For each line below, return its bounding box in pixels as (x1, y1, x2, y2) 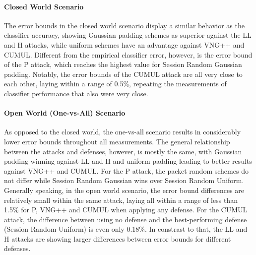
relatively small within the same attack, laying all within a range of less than (4, 194, 238, 205)
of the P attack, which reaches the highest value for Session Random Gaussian (4, 59, 242, 69)
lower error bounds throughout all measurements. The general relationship (4, 136, 230, 146)
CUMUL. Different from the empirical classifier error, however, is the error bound (4, 49, 253, 60)
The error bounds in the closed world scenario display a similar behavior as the (4, 20, 245, 30)
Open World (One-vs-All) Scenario (4, 108, 126, 118)
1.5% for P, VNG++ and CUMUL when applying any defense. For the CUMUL (4, 204, 248, 215)
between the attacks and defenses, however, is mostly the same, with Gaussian (4, 146, 242, 156)
